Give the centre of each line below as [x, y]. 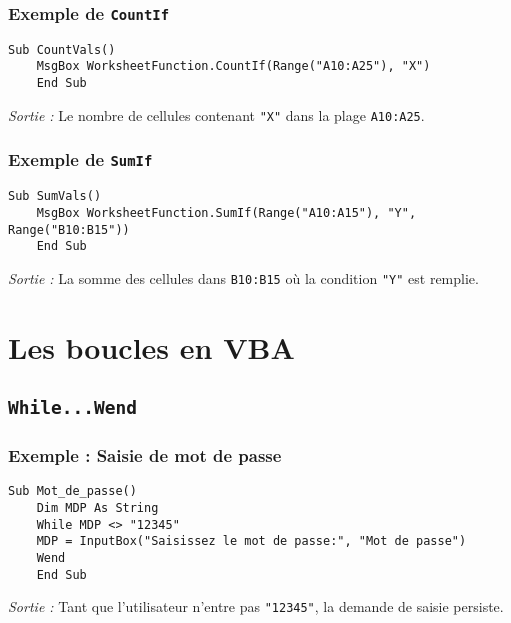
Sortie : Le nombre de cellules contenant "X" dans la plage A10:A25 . [216, 114]
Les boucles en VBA [151, 346]
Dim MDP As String [97, 508]
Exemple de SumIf [80, 159]
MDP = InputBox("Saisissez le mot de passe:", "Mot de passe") [251, 541]
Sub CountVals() [62, 49]
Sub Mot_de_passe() [72, 491]
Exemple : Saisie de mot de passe [145, 455]
